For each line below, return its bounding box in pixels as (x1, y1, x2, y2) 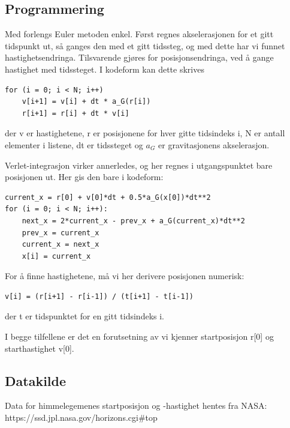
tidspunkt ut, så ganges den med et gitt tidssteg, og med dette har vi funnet (5, 39, 285, 52)
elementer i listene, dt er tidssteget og (5, 138, 143, 151)
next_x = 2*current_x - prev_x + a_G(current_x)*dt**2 (22, 216, 245, 225)
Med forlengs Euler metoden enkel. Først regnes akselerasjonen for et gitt (5, 28, 274, 40)
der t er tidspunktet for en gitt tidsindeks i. (5, 310, 164, 322)
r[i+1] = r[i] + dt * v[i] (22, 109, 129, 118)
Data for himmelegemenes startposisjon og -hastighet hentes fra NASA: (5, 399, 267, 412)
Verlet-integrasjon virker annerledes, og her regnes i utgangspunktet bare (5, 158, 273, 171)
